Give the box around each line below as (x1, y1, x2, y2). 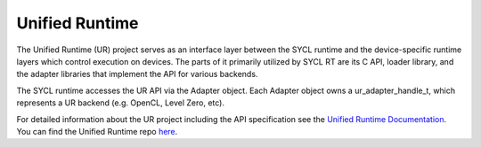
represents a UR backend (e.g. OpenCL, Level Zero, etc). (16, 97, 224, 108)
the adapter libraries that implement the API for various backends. (16, 69, 258, 80)
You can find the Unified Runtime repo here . (16, 126, 178, 136)
